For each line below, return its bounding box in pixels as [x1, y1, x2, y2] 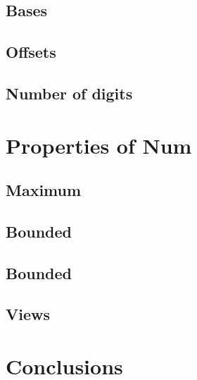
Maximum [6, 179, 82, 201]
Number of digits [6, 82, 133, 104]
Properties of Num [6, 130, 192, 159]
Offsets [6, 41, 56, 63]
